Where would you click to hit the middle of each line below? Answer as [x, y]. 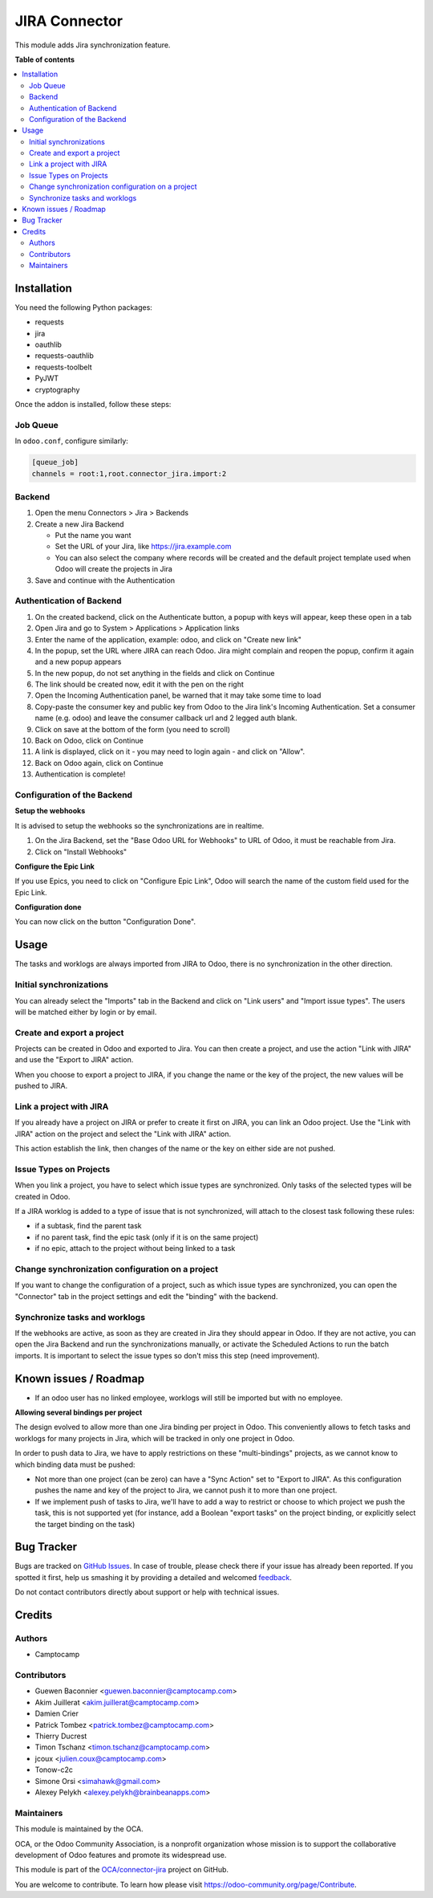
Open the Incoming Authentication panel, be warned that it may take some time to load [178, 695]
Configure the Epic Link [55, 866]
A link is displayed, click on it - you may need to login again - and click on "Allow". [170, 751]
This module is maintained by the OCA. [79, 1829]
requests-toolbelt [63, 367]
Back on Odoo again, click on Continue [99, 763]
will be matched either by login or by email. [86, 1012]
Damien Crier [57, 1713]
